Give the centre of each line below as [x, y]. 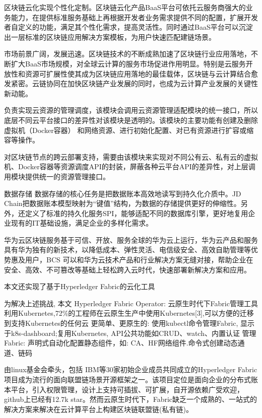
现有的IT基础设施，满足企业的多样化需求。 [82, 223]
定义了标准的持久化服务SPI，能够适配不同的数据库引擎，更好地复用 [137, 213]
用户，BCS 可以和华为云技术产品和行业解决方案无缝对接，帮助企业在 [139, 260]
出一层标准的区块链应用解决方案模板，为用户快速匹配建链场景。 [110, 37]
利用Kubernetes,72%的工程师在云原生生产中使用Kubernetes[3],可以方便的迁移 [129, 313]
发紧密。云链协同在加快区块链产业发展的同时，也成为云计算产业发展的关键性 [131, 83]
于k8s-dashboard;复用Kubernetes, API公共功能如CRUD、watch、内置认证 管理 [130, 333]
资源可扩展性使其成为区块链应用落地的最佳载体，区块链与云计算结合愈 [141, 73]
